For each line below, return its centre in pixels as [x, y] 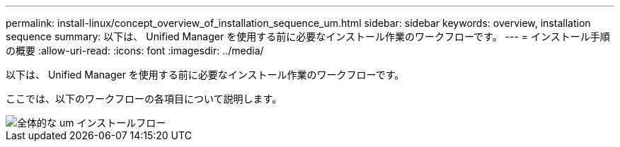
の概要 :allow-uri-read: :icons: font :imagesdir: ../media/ [135, 51]
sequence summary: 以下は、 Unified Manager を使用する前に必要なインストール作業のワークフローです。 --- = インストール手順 [308, 36]
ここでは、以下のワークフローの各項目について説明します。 [144, 99]
